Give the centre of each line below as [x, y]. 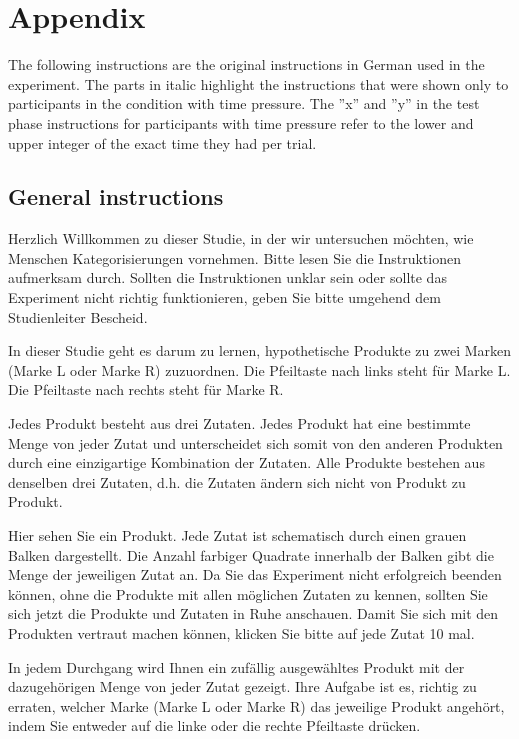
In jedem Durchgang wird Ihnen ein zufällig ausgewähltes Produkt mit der [236, 666]
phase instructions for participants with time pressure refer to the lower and [241, 122]
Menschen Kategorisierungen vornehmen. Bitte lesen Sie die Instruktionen [234, 257]
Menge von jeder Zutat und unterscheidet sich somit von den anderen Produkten [255, 442]
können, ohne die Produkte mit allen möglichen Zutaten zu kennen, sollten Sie [248, 593]
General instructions [116, 196]
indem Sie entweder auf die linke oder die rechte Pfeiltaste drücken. [214, 725]
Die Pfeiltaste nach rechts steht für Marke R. [146, 389]
